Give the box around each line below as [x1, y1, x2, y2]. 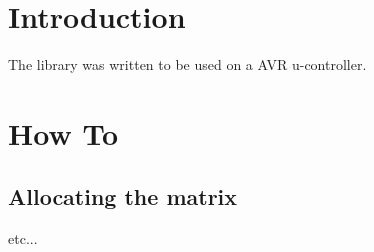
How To [8, 112, 119, 153]
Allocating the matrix [8, 181, 238, 212]
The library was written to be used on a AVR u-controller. [8, 54, 367, 75]
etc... [8, 228, 38, 249]
